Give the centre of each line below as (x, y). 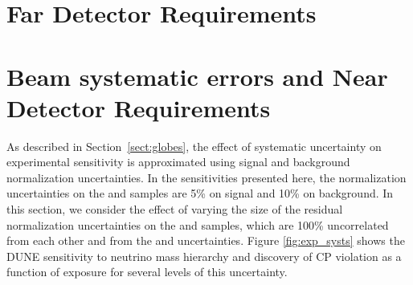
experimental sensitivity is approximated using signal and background (178, 162)
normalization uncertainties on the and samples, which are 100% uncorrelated (198, 224)
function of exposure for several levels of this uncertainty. (147, 272)
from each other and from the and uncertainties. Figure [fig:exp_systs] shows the (206, 240)
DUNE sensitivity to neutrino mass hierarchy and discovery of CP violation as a (204, 256)
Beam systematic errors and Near (197, 76)
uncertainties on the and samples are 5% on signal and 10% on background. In (200, 193)
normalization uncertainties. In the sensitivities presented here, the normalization (206, 177)
